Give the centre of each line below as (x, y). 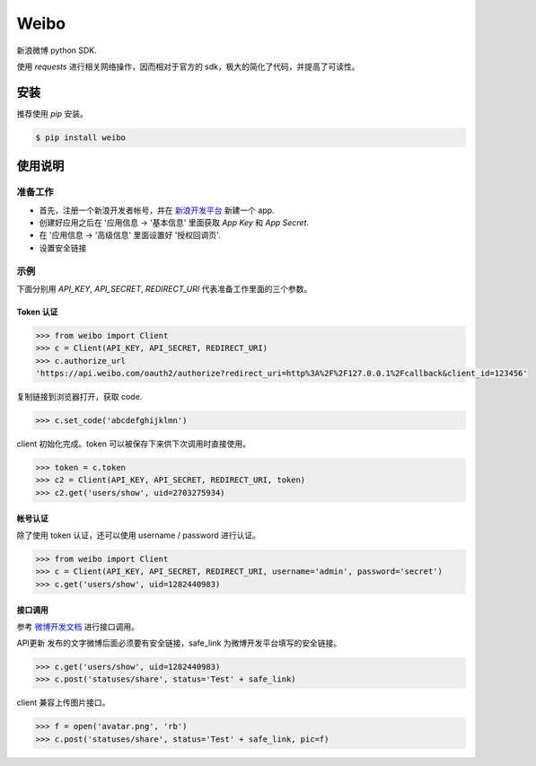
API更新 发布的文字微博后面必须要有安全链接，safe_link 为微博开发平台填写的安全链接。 (179, 643)
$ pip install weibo (80, 137)
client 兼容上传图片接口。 (63, 703)
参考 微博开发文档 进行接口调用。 (78, 626)
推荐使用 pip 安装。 (53, 113)
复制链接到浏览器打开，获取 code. (79, 397)
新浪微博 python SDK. (57, 50)
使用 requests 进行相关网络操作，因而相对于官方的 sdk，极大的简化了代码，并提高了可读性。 (188, 66)
